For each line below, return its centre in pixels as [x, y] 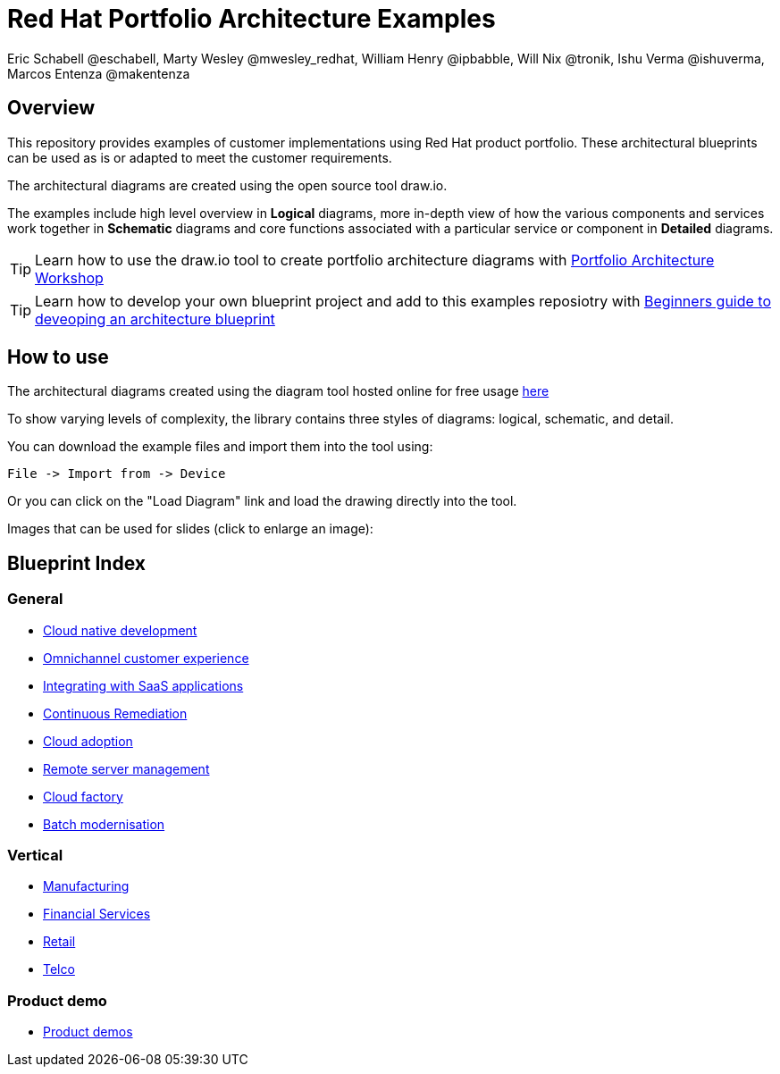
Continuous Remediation [115, 713]
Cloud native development [120, 630]
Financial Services [97, 914]
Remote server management [126, 768]
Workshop [69, 277]
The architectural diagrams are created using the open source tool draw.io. [227, 185]
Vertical [35, 856]
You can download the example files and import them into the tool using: [220, 447]
